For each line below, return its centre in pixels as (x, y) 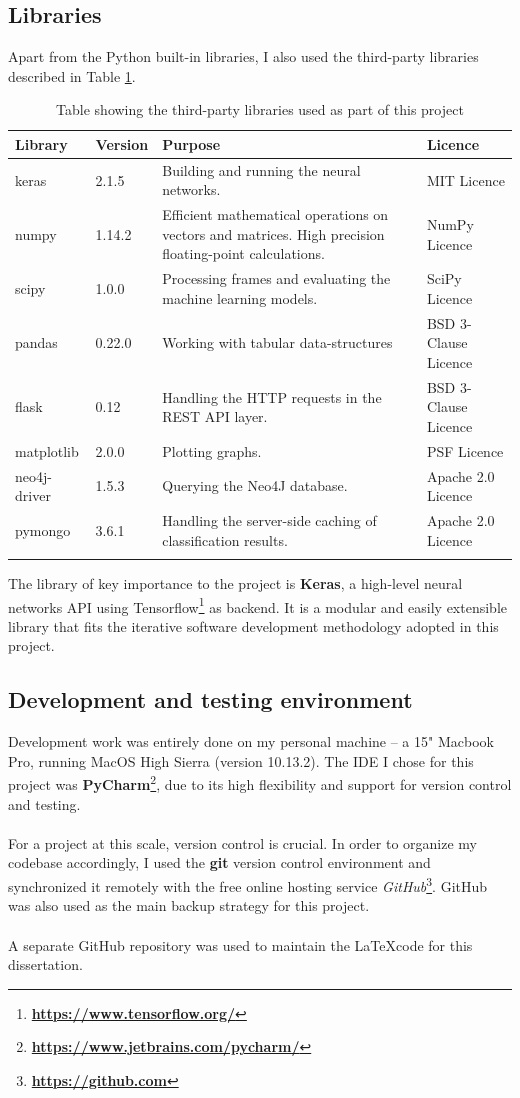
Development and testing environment (210, 699)
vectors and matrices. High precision (273, 233)
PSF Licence (465, 450)
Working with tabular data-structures (277, 342)
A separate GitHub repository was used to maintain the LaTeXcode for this (240, 944)
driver (33, 495)
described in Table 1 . (72, 75)
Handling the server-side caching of (269, 520)
